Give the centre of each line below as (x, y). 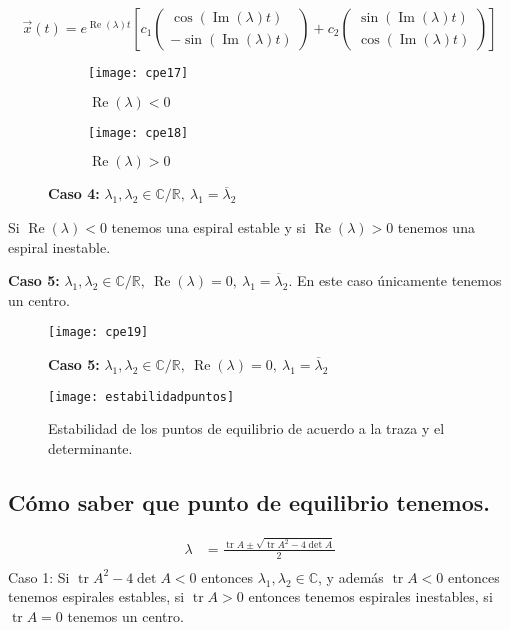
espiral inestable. (59, 246)
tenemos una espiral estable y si (208, 226)
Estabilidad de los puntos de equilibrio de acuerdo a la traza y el (246, 428)
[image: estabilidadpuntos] (141, 396)
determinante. (90, 447)
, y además (351, 576)
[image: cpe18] (138, 132)
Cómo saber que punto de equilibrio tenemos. (249, 501)
